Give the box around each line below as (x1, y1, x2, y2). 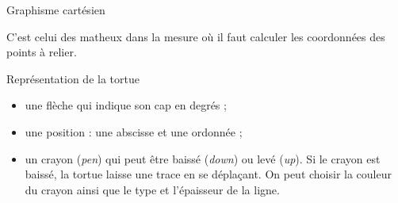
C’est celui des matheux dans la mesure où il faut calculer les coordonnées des (6, 28, 385, 44)
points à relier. (6, 44, 77, 60)
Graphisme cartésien (6, 2, 105, 17)
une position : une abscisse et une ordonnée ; (25, 123, 243, 140)
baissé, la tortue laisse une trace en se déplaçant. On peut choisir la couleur (25, 166, 392, 182)
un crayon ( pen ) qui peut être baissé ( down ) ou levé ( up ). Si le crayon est (25, 150, 381, 167)
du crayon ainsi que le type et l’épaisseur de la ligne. (25, 181, 280, 197)
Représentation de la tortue (6, 70, 140, 86)
